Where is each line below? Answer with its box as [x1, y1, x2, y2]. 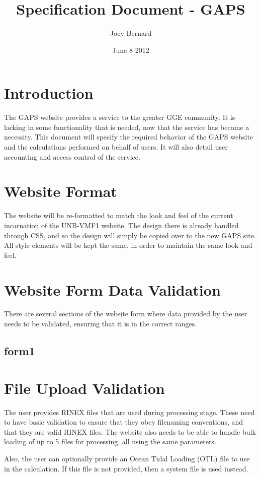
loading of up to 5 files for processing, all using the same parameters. [4, 436, 216, 447]
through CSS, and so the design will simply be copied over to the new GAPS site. [4, 230, 256, 240]
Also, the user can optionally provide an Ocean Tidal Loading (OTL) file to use [4, 453, 250, 463]
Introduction [4, 83, 94, 103]
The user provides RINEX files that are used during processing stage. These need [4, 406, 255, 417]
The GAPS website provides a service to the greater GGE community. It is [4, 112, 235, 122]
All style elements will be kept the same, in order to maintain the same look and [4, 240, 252, 250]
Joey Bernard [110, 28, 152, 38]
